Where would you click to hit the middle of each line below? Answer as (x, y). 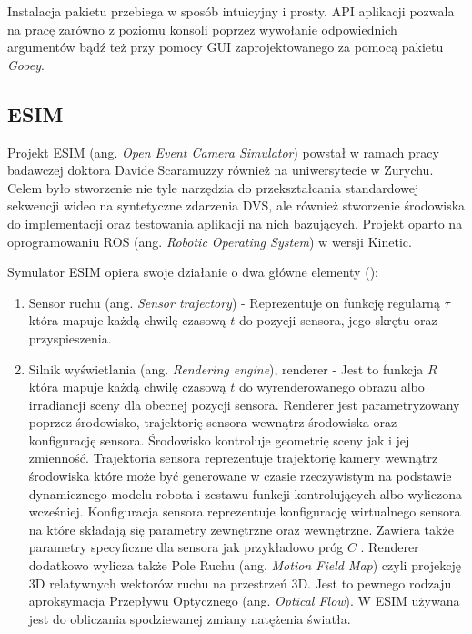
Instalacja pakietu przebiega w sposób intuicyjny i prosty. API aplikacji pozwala (231, 11)
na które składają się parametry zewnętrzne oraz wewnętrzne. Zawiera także (241, 529)
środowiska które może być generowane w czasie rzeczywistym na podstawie (240, 476)
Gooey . (26, 64)
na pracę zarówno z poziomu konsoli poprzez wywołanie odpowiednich (202, 29)
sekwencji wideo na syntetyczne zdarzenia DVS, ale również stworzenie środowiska (236, 205)
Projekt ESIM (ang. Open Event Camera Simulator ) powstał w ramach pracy (223, 152)
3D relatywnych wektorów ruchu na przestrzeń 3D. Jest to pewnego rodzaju (240, 583)
